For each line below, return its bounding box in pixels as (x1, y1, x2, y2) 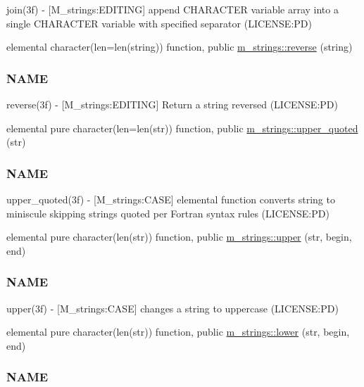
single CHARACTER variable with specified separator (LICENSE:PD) (6, 15, 312, 30)
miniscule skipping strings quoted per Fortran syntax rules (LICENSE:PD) (6, 205, 330, 220)
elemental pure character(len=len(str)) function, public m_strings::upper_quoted (6, 120, 358, 135)
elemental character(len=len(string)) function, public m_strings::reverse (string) (6, 39, 353, 54)
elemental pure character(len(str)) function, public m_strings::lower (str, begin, (6, 324, 350, 339)
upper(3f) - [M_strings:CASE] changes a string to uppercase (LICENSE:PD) (6, 300, 339, 315)
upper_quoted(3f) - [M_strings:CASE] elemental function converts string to (6, 192, 335, 206)
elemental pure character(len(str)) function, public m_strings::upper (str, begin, (6, 229, 352, 244)
